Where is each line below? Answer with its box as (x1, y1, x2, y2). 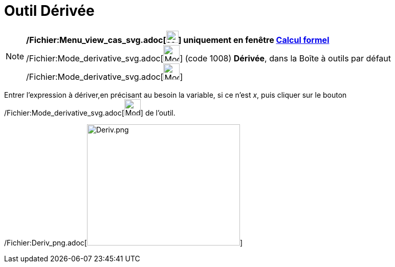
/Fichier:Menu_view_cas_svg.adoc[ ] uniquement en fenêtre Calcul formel (26, 34, 330, 45)
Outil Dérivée (4, 2, 95, 19)
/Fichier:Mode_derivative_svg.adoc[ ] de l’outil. (4, 108, 175, 117)
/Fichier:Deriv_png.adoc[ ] (4, 238, 243, 247)
